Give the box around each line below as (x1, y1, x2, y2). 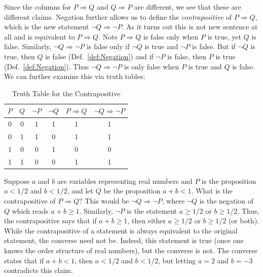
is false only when (143, 31, 199, 42)
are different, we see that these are (134, 2, 241, 12)
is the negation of (199, 195, 254, 206)
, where (162, 195, 185, 206)
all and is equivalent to (4, 31, 75, 42)
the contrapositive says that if (4, 215, 97, 226)
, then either (127, 215, 166, 226)
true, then (4, 51, 35, 61)
